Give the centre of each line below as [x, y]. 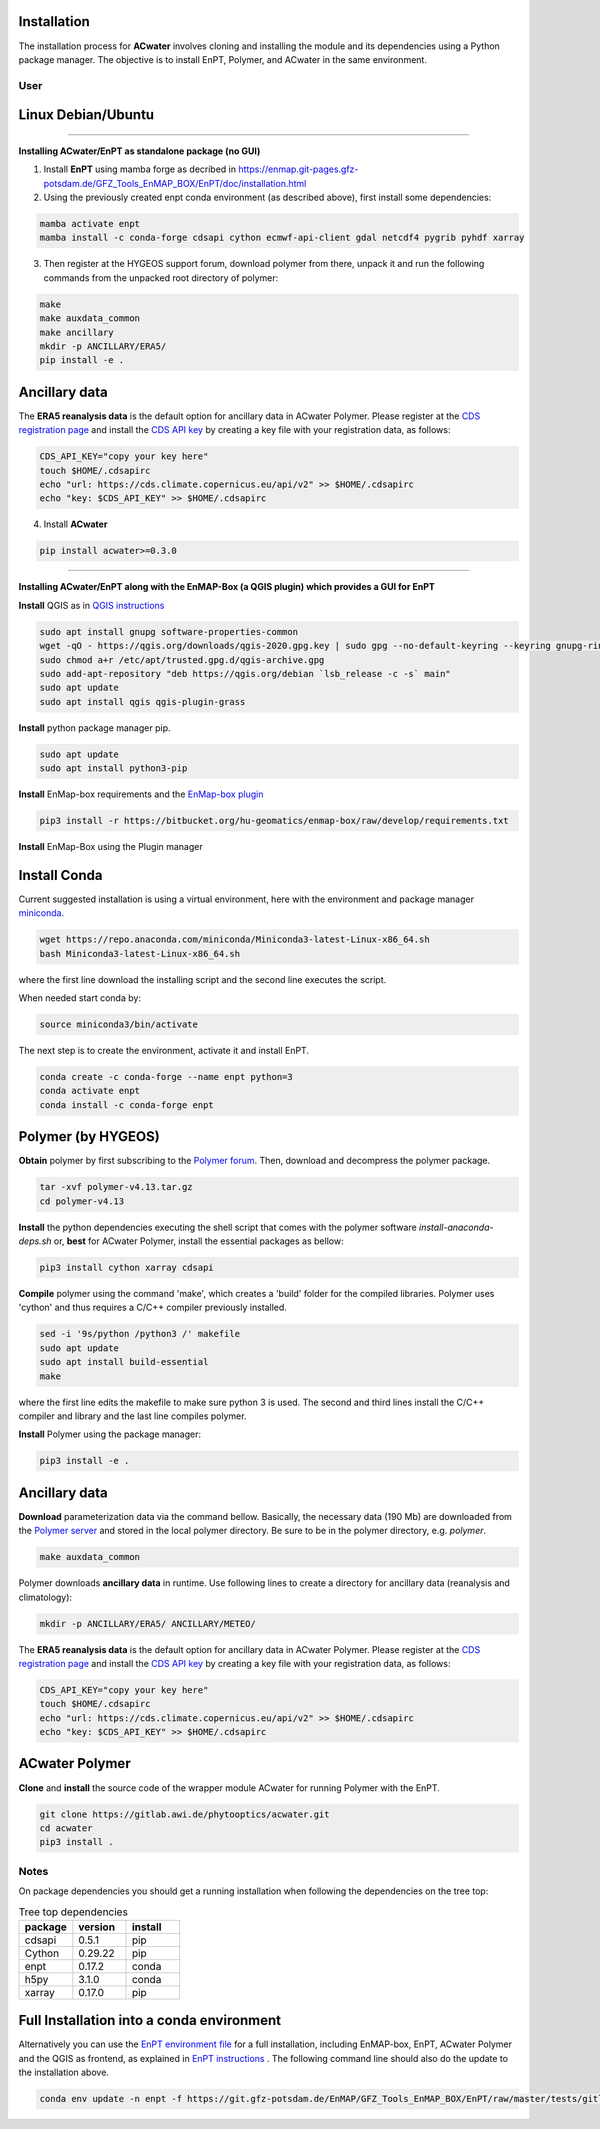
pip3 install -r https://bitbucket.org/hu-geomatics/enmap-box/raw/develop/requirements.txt [274, 820]
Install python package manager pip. [94, 727]
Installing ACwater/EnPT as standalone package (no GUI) [139, 151]
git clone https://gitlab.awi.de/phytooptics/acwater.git [184, 1814]
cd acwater [66, 1828]
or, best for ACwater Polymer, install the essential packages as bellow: [198, 1241]
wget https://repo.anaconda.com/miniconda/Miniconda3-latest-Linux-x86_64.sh [234, 939]
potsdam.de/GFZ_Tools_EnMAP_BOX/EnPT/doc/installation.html [175, 183]
